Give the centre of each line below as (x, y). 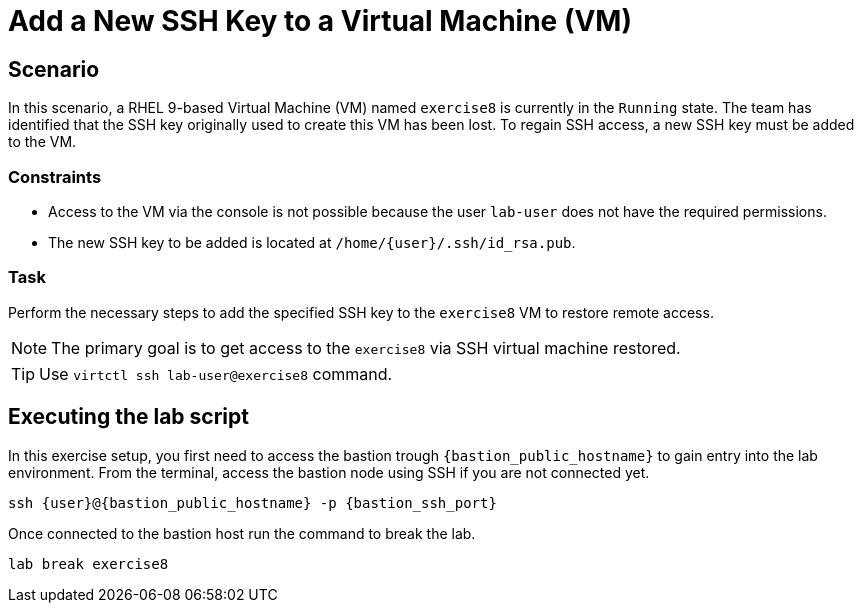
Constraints (55, 176)
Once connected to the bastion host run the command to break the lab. (242, 533)
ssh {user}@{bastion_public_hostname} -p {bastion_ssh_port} (252, 502)
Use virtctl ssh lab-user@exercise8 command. (216, 373)
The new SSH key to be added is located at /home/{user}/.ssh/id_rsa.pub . (312, 242)
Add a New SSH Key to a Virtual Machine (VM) (320, 21)
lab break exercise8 (88, 563)
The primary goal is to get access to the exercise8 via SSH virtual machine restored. (366, 347)
